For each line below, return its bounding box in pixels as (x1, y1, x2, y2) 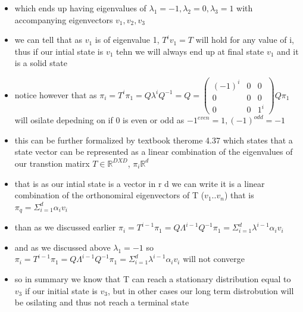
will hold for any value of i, (195, 33, 294, 46)
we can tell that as (14, 33, 83, 46)
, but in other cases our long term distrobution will (108, 284, 294, 297)
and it (277, 45, 299, 57)
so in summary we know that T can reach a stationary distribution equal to (14, 272, 291, 285)
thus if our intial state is (14, 45, 104, 57)
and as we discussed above (14, 241, 111, 253)
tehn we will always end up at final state (116, 45, 264, 57)
